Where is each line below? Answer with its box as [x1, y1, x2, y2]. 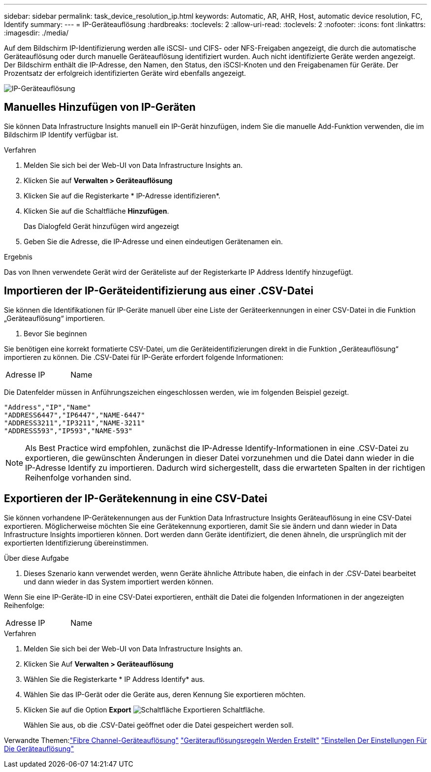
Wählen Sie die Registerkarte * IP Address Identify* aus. [24, 675, 205, 683]
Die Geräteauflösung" [4, 744, 74, 753]
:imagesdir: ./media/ [4, 29, 69, 37]
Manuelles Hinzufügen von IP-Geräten [4, 101, 196, 114]
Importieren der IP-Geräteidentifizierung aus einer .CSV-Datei [4, 285, 313, 297]
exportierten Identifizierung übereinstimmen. [4, 538, 149, 547]
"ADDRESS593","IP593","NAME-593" [4, 426, 133, 435]
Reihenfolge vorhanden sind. [25, 472, 131, 482]
